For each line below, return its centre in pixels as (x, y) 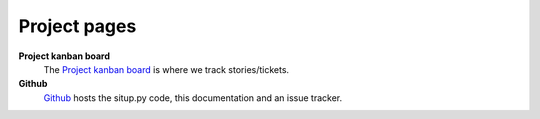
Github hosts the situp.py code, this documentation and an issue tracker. (193, 97)
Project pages (77, 26)
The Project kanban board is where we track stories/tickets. (166, 69)
